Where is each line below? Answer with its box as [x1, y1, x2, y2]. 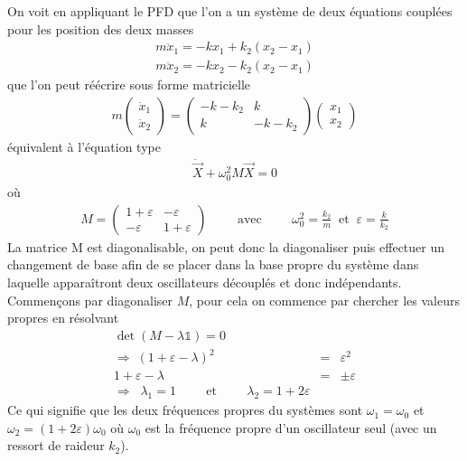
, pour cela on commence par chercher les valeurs [189, 290, 461, 309]
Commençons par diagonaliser [7, 290, 173, 309]
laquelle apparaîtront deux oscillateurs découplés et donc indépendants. [7, 272, 402, 291]
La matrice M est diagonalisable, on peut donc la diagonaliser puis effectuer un [7, 237, 445, 256]
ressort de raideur [7, 436, 105, 455]
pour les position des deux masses [7, 19, 194, 38]
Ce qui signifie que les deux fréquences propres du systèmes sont [7, 400, 363, 419]
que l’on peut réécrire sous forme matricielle [7, 75, 251, 94]
